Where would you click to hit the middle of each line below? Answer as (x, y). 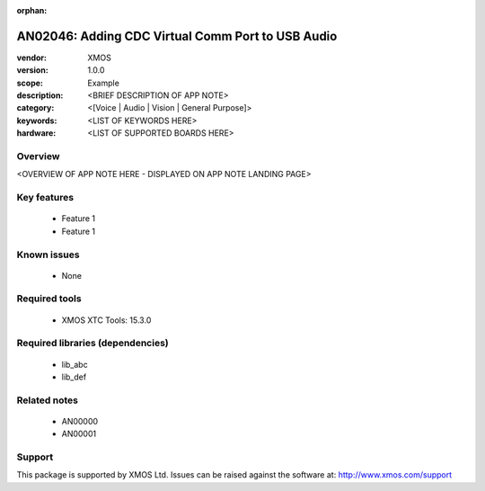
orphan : (32, 10)
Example (104, 83)
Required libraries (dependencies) (93, 344)
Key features (45, 198)
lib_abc (75, 364)
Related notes (47, 400)
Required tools (49, 299)
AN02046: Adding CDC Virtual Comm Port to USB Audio (177, 36)
